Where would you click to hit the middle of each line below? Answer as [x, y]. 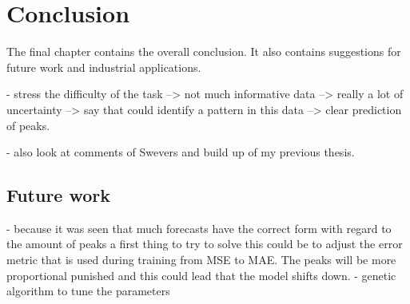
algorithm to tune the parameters [88, 291]
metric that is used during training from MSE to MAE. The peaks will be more [201, 260]
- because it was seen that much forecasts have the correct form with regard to [199, 228]
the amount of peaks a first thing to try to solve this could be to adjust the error [205, 244]
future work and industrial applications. [104, 67]
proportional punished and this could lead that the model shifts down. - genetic [201, 275]
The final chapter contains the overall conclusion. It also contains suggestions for [204, 51]
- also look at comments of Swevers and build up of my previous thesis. [181, 152]
